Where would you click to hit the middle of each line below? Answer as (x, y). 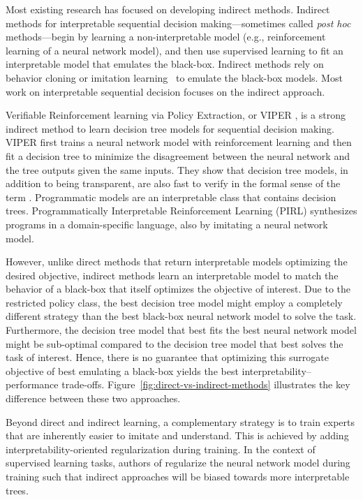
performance (32, 384)
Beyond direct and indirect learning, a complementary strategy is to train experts (180, 421)
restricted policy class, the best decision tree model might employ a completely (174, 302)
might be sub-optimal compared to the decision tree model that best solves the (175, 343)
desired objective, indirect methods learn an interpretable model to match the (172, 275)
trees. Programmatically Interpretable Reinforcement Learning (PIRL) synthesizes (181, 211)
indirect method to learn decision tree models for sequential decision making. (170, 128)
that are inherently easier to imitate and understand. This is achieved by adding (177, 435)
